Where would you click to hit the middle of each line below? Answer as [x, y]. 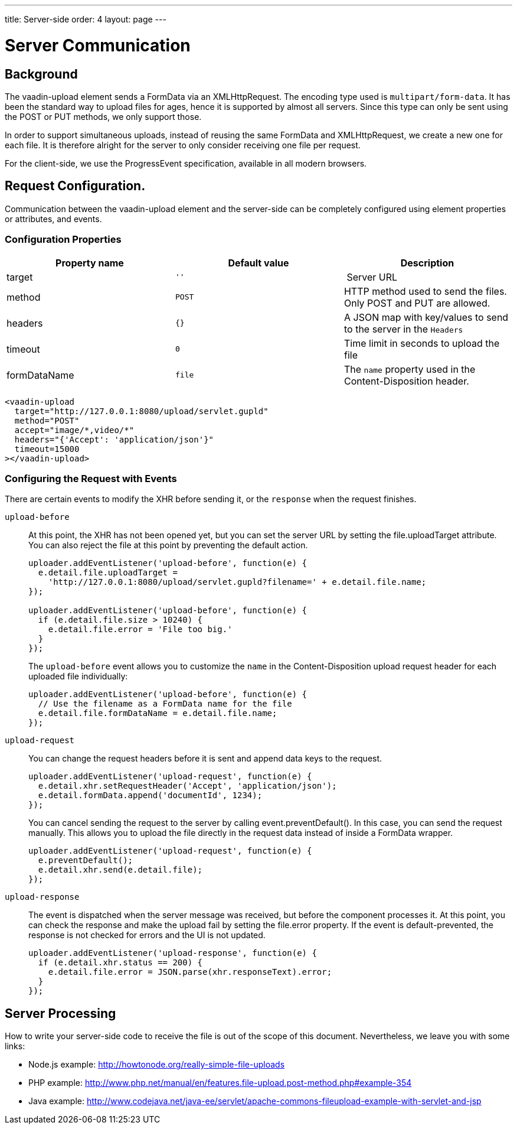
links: [15, 1046]
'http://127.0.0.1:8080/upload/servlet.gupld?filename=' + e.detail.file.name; [237, 582]
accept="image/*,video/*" [74, 430]
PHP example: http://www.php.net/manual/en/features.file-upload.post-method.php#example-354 [220, 1083]
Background [41, 74]
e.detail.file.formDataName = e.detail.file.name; [158, 713]
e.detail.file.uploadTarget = [108, 573]
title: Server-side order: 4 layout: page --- [86, 19]
